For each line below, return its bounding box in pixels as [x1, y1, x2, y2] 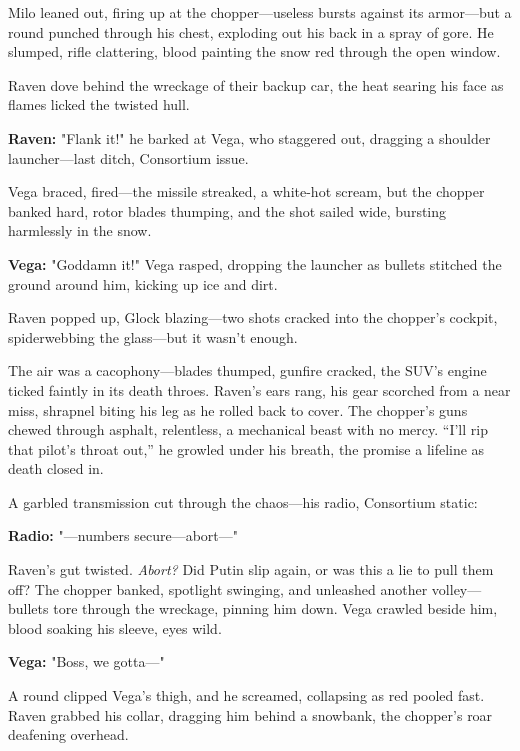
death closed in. [8, 458, 104, 479]
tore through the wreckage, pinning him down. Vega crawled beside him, [53, 598, 498, 619]
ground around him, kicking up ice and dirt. [8, 273, 278, 294]
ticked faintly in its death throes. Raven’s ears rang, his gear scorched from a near [8, 379, 511, 400]
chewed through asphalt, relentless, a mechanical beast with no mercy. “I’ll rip [8, 419, 488, 440]
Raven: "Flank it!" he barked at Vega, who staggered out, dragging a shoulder [8, 127, 491, 148]
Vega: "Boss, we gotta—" [8, 651, 165, 672]
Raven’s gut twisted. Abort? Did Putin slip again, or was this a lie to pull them [8, 559, 494, 580]
